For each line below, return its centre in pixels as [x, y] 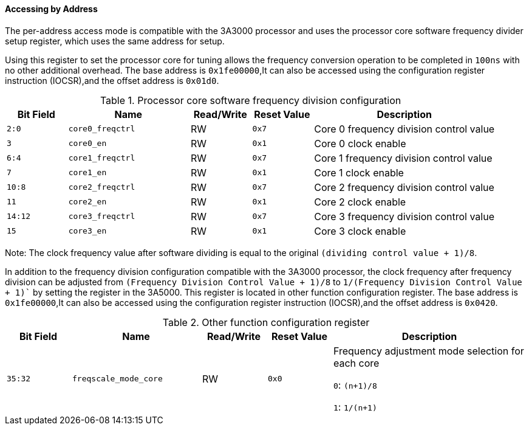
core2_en [87, 202]
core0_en [87, 144]
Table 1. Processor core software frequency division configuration [251, 100]
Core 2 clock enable [360, 202]
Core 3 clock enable [360, 231]
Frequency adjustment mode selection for [429, 351]
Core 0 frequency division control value [404, 129]
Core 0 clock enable [360, 143]
